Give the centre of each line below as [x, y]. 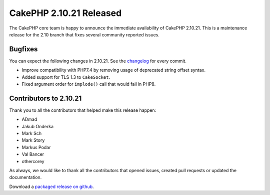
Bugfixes [23, 49]
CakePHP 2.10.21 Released [65, 13]
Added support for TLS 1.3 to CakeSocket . [66, 77]
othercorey [33, 161]
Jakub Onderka [38, 126]
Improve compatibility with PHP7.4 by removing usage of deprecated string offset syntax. [114, 70]
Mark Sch [32, 133]
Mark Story [33, 140]
